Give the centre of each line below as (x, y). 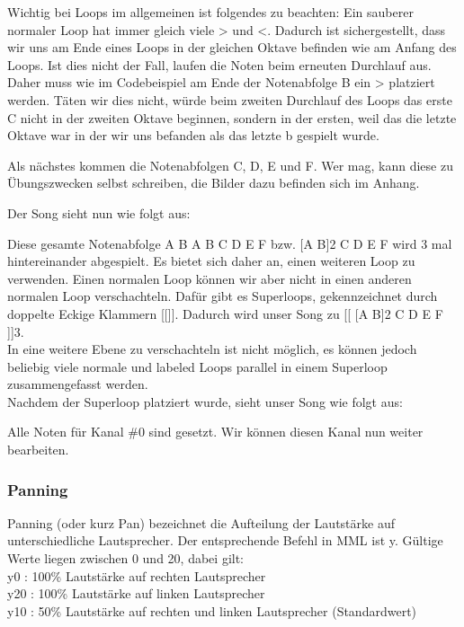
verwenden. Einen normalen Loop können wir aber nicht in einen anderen (210, 278)
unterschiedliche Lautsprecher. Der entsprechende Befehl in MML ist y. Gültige (225, 540)
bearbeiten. (38, 450)
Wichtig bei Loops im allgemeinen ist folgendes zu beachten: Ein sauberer (210, 12)
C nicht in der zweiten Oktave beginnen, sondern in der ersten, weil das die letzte (232, 117)
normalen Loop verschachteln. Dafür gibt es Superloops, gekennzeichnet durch (223, 296)
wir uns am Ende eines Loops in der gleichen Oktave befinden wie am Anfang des (232, 47)
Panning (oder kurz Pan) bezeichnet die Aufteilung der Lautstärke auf (201, 522)
